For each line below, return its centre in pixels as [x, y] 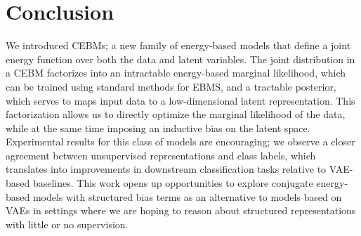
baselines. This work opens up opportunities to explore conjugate [173, 183]
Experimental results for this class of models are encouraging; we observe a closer [180, 142]
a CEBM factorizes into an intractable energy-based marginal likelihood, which [176, 73]
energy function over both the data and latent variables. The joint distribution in [180, 59]
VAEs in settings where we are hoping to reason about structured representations [181, 210]
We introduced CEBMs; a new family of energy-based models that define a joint [178, 45]
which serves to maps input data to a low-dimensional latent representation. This [180, 100]
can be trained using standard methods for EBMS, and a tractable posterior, [171, 86]
